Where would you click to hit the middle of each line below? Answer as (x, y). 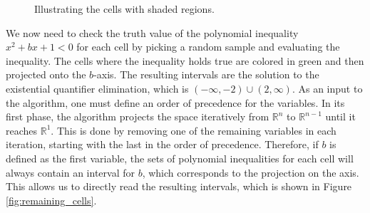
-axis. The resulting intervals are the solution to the (206, 74)
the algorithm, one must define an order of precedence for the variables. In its (175, 102)
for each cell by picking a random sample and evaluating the (208, 47)
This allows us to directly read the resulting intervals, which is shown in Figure (179, 186)
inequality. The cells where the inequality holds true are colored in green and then (185, 60)
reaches (22, 130)
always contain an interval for (70, 172)
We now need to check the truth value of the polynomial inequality (152, 32)
